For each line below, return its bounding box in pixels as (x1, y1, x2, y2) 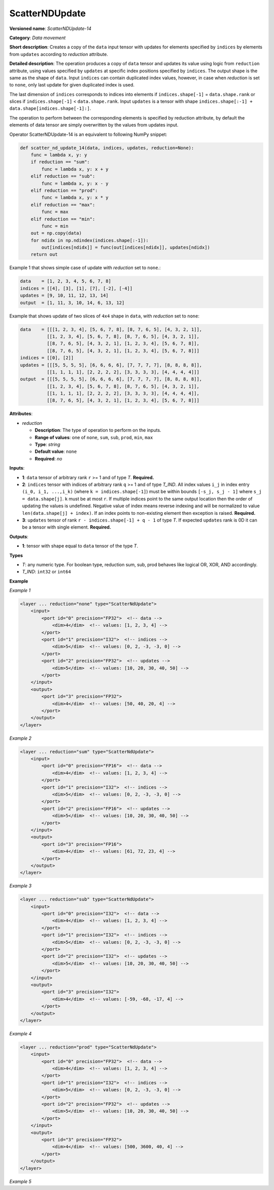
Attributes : (9, 411, 33, 417)
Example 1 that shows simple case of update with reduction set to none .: (9, 265, 161, 271)
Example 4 (9, 1030, 32, 1036)
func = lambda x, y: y (30, 152, 87, 158)
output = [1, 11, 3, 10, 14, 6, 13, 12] (20, 300, 125, 305)
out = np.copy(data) (30, 230, 82, 236)
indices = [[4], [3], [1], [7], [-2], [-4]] (20, 285, 133, 291)
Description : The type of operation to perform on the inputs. (35, 427, 162, 433)
